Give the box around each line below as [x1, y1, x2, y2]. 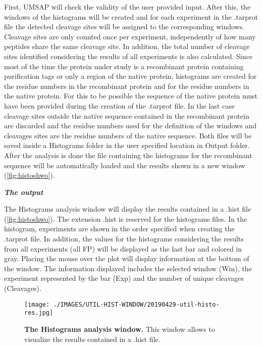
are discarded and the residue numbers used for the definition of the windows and [4, 120, 256, 131]
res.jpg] [24, 309, 54, 317]
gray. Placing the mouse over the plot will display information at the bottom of [4, 253, 249, 264]
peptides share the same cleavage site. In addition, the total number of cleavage [4, 41, 250, 52]
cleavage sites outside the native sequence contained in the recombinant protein [4, 110, 249, 121]
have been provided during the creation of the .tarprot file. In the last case [4, 100, 235, 111]
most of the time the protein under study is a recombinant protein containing [4, 61, 244, 71]
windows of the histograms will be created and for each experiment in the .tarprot [4, 11, 258, 22]
